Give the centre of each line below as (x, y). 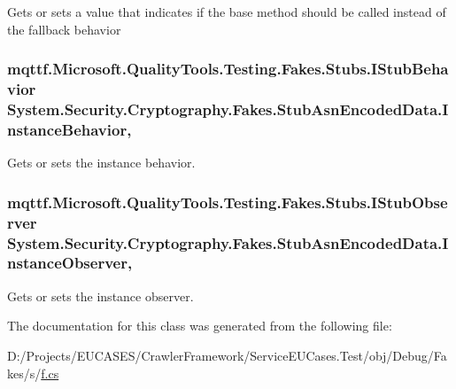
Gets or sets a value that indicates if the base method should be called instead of (227, 12)
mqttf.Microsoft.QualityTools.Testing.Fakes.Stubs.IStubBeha (228, 69)
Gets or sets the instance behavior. (101, 163)
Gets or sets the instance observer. (100, 296)
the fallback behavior (64, 29)
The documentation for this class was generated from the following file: (200, 326)
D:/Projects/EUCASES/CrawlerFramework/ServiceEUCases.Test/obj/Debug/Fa (227, 355)
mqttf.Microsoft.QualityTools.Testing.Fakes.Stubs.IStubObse (228, 202)
